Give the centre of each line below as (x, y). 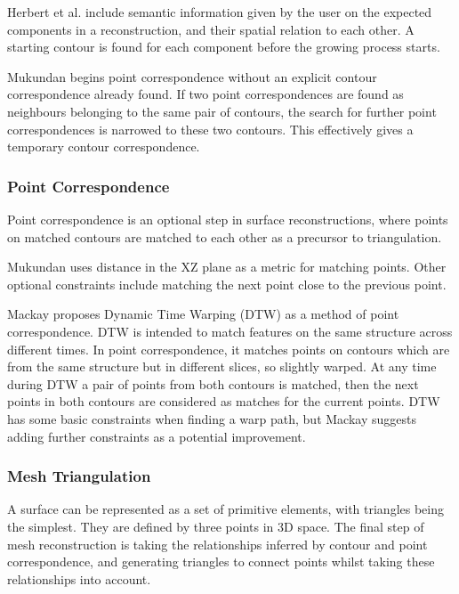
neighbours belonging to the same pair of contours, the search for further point (222, 111)
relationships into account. (79, 578)
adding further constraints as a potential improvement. (157, 436)
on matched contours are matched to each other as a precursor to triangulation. (225, 236)
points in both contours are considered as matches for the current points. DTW (224, 401)
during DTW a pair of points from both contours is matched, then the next (213, 383)
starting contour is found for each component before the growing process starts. (224, 47)
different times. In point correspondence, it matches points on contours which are (229, 349)
